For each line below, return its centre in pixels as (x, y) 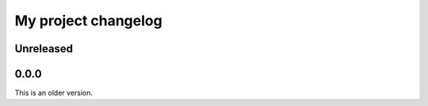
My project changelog (88, 21)
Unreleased (44, 49)
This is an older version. (54, 93)
